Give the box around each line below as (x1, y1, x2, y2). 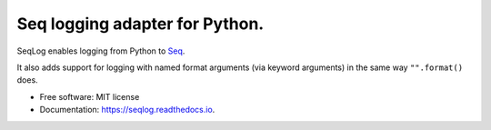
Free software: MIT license (39, 91, 140, 102)
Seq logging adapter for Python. (16, 14, 265, 34)
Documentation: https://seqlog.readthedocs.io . (39, 105, 215, 115)
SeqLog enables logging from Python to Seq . (16, 45, 185, 56)
